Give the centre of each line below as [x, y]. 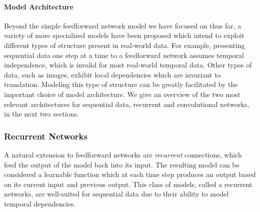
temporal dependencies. [40, 203]
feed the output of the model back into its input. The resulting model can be [122, 164]
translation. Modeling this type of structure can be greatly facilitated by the [121, 84]
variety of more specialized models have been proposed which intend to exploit [124, 35]
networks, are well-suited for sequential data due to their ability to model [116, 194]
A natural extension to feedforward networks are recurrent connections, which [123, 154]
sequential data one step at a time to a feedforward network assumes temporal [124, 55]
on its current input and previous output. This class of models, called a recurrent [128, 184]
